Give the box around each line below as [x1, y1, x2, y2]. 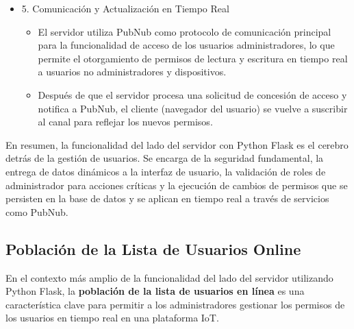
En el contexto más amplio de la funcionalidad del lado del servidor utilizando [5, 270, 333, 284]
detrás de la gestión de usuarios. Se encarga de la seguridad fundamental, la [5, 151, 324, 165]
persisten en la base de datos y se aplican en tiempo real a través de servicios [5, 191, 329, 206]
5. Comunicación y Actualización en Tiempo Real [21, 1, 229, 15]
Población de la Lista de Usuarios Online [5, 238, 301, 259]
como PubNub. [5, 204, 68, 219]
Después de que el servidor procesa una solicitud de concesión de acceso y [38, 87, 347, 101]
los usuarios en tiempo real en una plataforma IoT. [5, 310, 219, 325]
